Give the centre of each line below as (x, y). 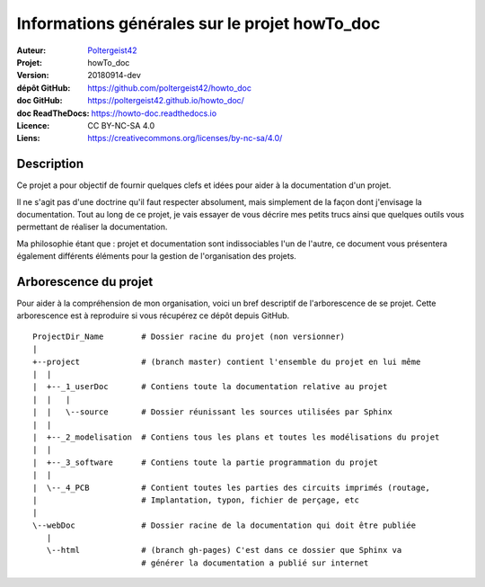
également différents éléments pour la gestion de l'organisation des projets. (156, 256)
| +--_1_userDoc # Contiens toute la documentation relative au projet (210, 387)
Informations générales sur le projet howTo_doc (198, 23)
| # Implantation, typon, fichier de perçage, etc (196, 500)
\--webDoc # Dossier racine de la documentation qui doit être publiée (225, 525)
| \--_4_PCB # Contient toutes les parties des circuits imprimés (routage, (232, 487)
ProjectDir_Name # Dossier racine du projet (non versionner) (189, 336)
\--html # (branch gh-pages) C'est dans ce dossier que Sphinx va (224, 550)
